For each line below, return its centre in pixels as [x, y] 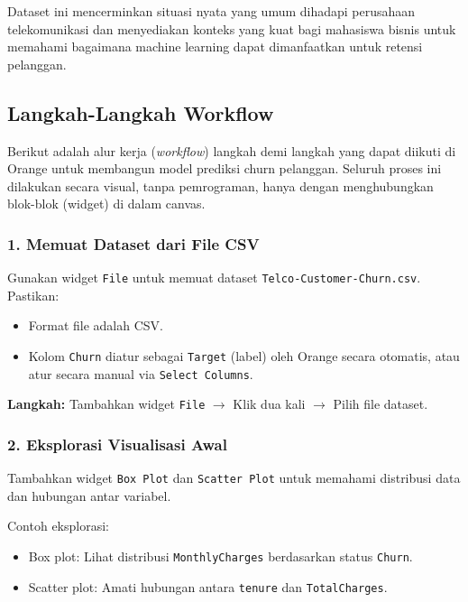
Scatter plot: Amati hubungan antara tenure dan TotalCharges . [208, 586]
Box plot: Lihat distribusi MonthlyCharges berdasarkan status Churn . [220, 556]
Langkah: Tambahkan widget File [106, 404]
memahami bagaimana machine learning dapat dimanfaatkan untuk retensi [215, 46]
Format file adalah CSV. [96, 325]
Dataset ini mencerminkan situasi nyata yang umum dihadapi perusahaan [211, 11]
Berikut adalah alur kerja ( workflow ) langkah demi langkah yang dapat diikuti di [232, 150]
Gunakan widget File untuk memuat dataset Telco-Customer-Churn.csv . [214, 278]
